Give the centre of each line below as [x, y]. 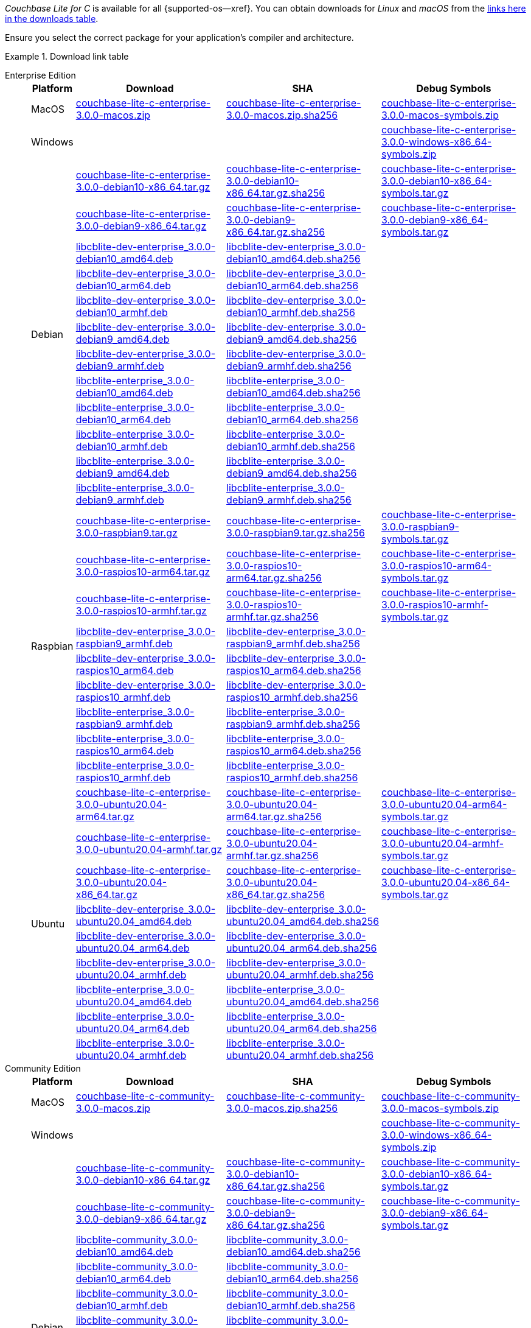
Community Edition [43, 1068]
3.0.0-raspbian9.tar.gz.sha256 [296, 533]
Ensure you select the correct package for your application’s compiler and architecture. [179, 37]
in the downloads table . [52, 19]
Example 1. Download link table [67, 56]
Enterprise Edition [40, 75]
